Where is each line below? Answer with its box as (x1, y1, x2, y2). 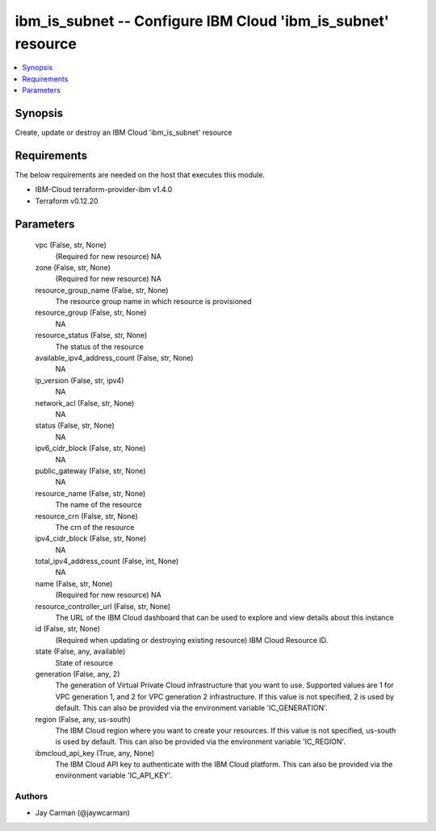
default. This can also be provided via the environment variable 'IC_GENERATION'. (55, 703, 328, 713)
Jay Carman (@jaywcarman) (35, 808, 131, 817)
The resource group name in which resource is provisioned (55, 297, 252, 307)
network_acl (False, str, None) (35, 398, 135, 407)
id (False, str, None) (35, 624, 101, 633)
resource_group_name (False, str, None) (35, 285, 169, 294)
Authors (15, 791, 48, 802)
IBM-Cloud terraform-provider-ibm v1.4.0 (35, 185, 173, 194)
